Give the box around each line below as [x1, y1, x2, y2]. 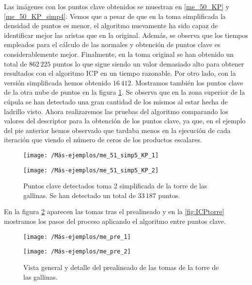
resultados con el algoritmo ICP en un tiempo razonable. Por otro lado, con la [4, 68, 236, 78]
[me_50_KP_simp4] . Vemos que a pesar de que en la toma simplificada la [4, 11, 226, 21]
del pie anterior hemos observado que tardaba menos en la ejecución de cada [4, 125, 231, 135]
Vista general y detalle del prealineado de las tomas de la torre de [23, 262, 219, 272]
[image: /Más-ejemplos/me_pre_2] [23, 248, 131, 255]
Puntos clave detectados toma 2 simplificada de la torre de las [23, 181, 207, 191]
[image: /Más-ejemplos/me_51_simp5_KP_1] [23, 151, 159, 159]
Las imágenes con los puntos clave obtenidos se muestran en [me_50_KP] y [4, 1, 230, 11]
